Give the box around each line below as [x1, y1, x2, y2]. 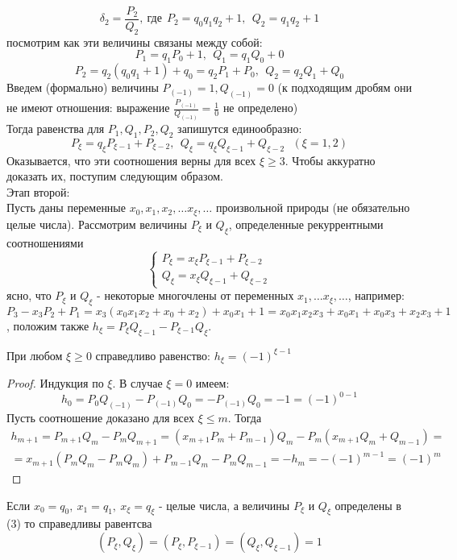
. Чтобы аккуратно [285, 151, 376, 168]
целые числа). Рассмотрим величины [6, 215, 187, 232]
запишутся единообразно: [177, 120, 302, 137]
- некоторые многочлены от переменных [97, 287, 294, 304]
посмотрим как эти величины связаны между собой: [6, 33, 263, 50]
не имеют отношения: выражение [6, 99, 170, 116]
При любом [6, 346, 63, 363]
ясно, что [6, 287, 52, 304]
